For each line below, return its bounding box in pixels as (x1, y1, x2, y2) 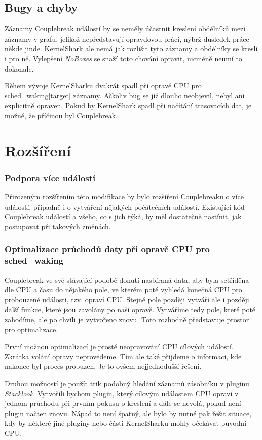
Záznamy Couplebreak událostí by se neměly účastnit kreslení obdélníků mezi (5, 23, 246, 34)
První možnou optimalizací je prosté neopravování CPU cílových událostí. (5, 341, 234, 352)
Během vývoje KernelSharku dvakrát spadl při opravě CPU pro (5, 80, 202, 91)
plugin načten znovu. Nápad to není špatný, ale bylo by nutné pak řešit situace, (5, 408, 252, 418)
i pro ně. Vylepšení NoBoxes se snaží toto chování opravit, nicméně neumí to (5, 53, 242, 63)
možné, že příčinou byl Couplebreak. (5, 110, 118, 120)
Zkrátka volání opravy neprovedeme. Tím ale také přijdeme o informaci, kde (5, 351, 242, 361)
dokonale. (5, 63, 34, 74)
